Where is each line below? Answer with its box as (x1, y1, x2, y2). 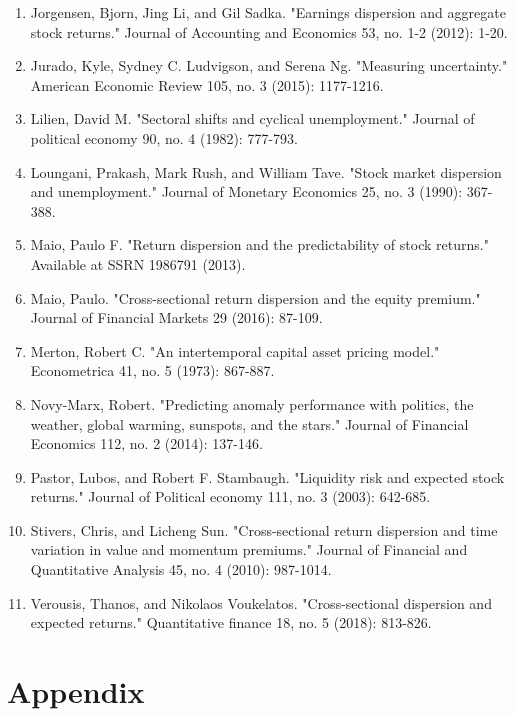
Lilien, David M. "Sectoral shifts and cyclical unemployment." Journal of (30, 108, 475, 129)
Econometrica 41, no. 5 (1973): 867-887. (30, 360, 275, 381)
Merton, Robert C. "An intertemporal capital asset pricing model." (30, 340, 440, 361)
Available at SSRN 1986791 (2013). (30, 253, 246, 274)
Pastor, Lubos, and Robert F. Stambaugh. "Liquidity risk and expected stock (30, 466, 505, 487)
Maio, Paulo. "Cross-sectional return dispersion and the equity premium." (30, 287, 481, 308)
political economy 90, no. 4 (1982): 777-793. (30, 127, 298, 148)
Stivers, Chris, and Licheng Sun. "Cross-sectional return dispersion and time (30, 519, 498, 540)
